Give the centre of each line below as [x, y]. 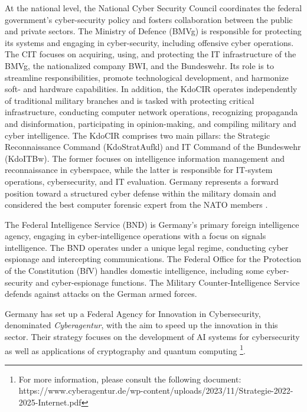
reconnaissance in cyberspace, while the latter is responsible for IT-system [139, 170]
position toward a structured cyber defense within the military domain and [141, 193]
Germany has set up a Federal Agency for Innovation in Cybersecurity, [133, 313]
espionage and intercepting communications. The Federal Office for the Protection [153, 259]
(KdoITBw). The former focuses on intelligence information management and [145, 158]
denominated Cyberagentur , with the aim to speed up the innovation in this [141, 325]
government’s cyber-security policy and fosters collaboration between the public [149, 19]
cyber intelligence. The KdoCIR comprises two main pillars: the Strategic [138, 135]
